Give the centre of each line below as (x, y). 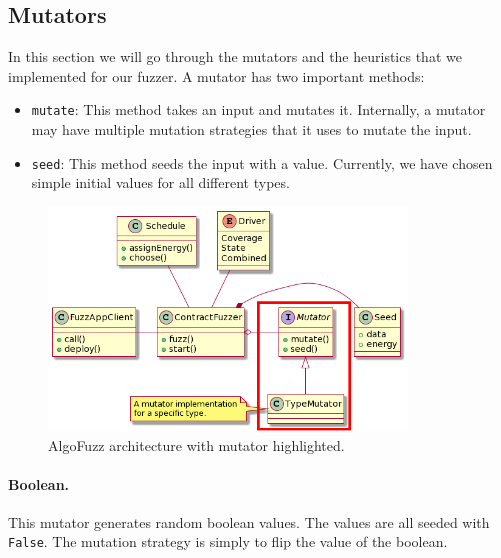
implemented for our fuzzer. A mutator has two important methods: (216, 75)
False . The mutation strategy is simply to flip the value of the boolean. (228, 541)
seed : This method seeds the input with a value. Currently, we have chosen (262, 162)
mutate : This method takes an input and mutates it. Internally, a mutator (258, 109)
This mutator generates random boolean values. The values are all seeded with (249, 521)
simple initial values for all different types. (160, 182)
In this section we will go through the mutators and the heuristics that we (235, 56)
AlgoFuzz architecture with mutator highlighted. (196, 444)
